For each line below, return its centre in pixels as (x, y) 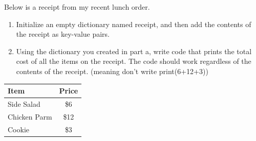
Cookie (18, 129)
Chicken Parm (30, 116)
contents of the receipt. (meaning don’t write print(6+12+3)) (112, 71)
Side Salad (24, 103)
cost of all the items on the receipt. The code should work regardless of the (134, 61)
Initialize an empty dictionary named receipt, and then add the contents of (134, 24)
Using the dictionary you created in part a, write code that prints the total (134, 51)
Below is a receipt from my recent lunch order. (77, 7)
